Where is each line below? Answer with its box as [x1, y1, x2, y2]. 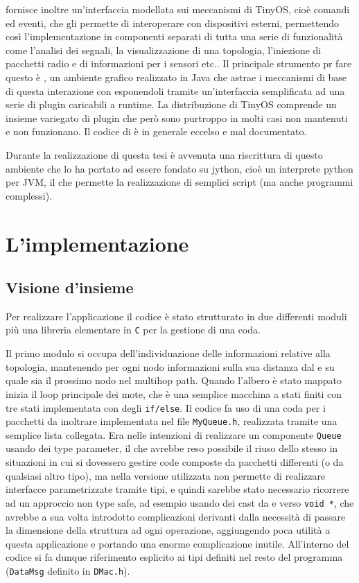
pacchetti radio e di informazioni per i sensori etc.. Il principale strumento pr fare [6, 56, 352, 71]
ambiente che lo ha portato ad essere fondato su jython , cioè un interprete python [6, 161, 353, 175]
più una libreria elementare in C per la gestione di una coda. [6, 322, 261, 337]
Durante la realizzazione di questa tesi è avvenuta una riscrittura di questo [6, 147, 323, 162]
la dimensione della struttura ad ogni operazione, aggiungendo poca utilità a [6, 523, 331, 537]
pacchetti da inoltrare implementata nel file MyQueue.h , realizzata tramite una [6, 414, 338, 428]
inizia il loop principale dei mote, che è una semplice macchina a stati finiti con [6, 386, 342, 401]
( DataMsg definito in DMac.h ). [6, 563, 130, 577]
